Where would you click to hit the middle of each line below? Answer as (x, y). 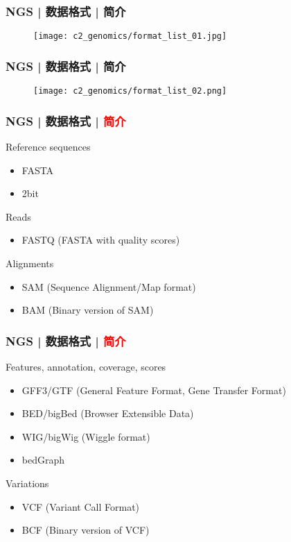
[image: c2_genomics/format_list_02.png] (130, 91)
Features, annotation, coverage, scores (86, 366)
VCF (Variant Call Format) (81, 506)
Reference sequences (48, 146)
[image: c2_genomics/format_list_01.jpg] (130, 36)
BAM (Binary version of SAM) (88, 310)
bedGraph (43, 460)
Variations (27, 483)
